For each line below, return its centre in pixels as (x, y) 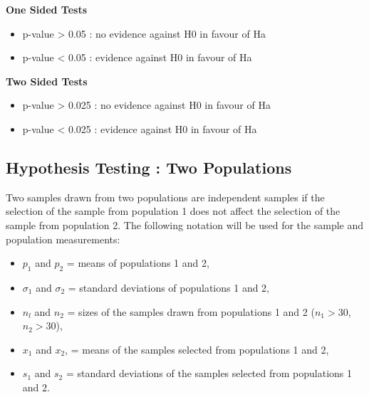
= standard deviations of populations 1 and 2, (169, 287)
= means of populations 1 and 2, (138, 263)
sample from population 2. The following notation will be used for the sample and (185, 224)
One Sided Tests (47, 9)
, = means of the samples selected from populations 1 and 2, (197, 349)
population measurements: (63, 239)
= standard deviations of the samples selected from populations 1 (209, 373)
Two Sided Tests (47, 81)
